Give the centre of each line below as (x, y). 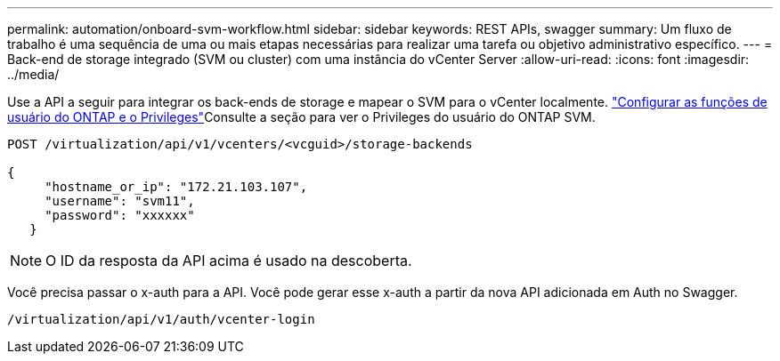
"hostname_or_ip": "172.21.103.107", (176, 187)
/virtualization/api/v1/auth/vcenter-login (161, 319)
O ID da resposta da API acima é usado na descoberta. (229, 261)
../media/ (33, 74)
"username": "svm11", (120, 201)
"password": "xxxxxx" (120, 215)
